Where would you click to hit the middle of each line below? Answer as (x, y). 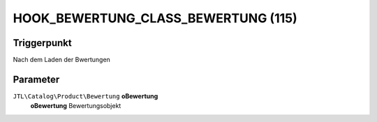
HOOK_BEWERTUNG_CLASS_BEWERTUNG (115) (155, 18)
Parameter (36, 79)
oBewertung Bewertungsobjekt (76, 106)
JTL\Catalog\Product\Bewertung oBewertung (86, 96)
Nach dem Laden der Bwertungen (62, 60)
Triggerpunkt (43, 43)
